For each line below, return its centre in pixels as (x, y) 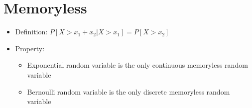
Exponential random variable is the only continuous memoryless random (137, 65)
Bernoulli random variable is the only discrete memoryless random (128, 91)
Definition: (31, 32)
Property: (30, 48)
